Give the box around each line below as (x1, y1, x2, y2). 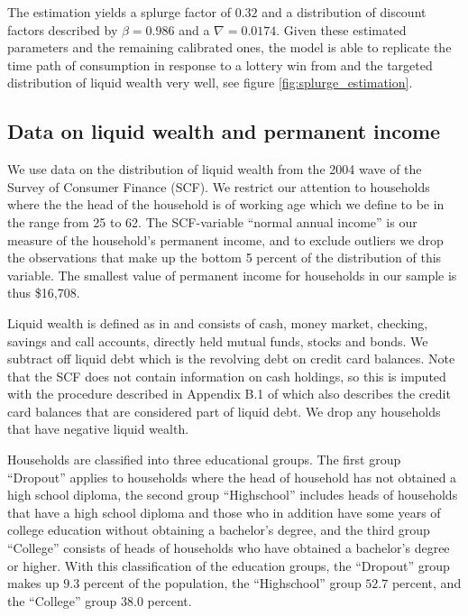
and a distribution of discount (262, 3, 427, 21)
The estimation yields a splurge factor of (7, 3, 232, 21)
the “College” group (7, 591, 117, 610)
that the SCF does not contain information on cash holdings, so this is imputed (7, 366, 446, 385)
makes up (7, 574, 60, 593)
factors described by (7, 20, 118, 39)
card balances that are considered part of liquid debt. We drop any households (7, 401, 441, 420)
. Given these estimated (276, 20, 407, 39)
